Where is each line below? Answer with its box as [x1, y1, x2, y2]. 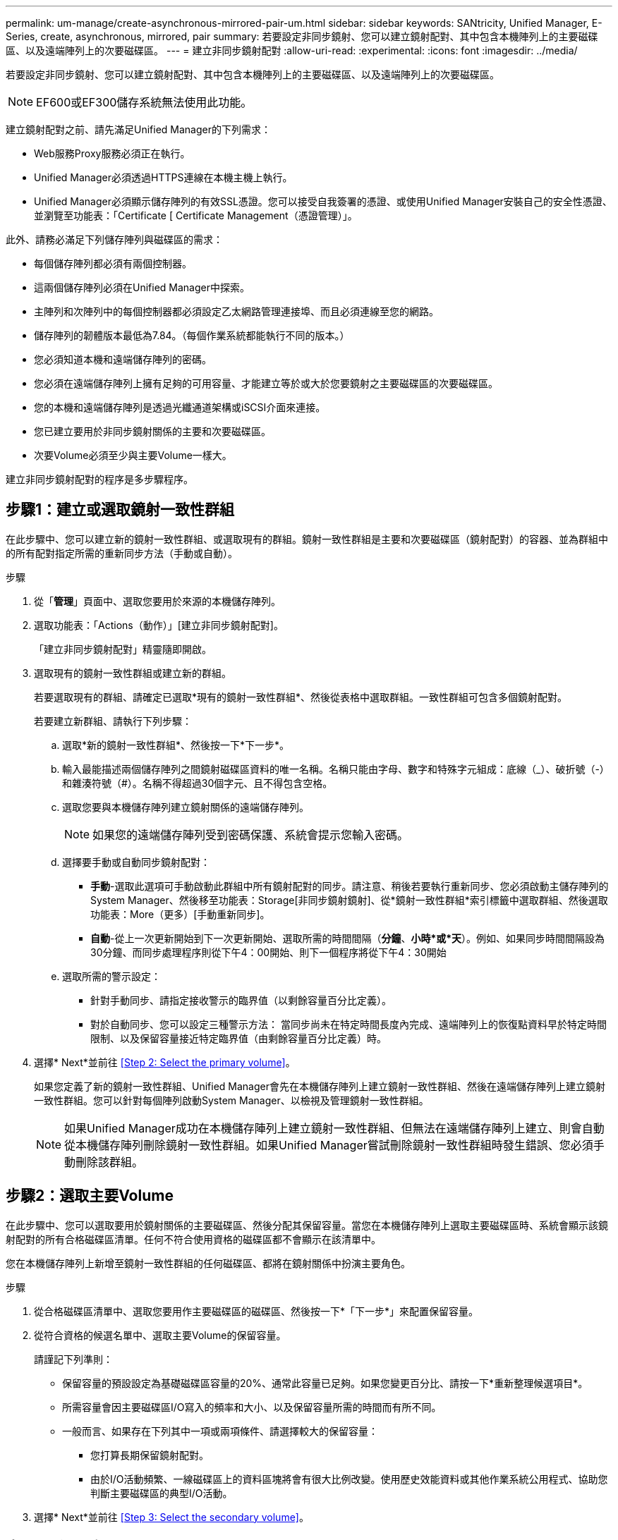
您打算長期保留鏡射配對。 [90, 1448, 209, 1461]
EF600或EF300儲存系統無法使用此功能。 [36, 95, 253, 109]
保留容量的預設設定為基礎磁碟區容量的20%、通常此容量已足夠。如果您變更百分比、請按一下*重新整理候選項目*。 [62, 1376, 588, 1389]
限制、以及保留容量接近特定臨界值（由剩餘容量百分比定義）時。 [90, 1032, 387, 1044]
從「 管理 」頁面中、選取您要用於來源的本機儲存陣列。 [34, 594, 281, 607]
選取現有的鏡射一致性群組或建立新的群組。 [34, 666, 231, 679]
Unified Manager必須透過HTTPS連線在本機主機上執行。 [34, 171, 293, 183]
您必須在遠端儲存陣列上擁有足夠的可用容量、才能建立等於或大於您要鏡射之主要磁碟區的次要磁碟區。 [34, 377, 498, 389]
